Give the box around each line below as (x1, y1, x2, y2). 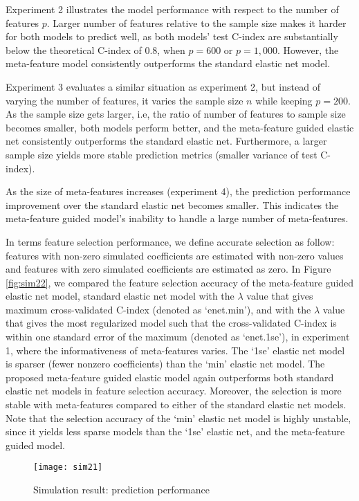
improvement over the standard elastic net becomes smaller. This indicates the (6, 197, 339, 212)
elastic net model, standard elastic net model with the (6, 289, 234, 303)
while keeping (255, 93, 313, 107)
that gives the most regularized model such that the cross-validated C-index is (6, 316, 337, 330)
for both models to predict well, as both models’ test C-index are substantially (6, 29, 338, 44)
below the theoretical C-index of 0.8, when (6, 42, 185, 57)
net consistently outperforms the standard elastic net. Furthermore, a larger (6, 134, 327, 148)
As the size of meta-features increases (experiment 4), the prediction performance (6, 184, 351, 199)
